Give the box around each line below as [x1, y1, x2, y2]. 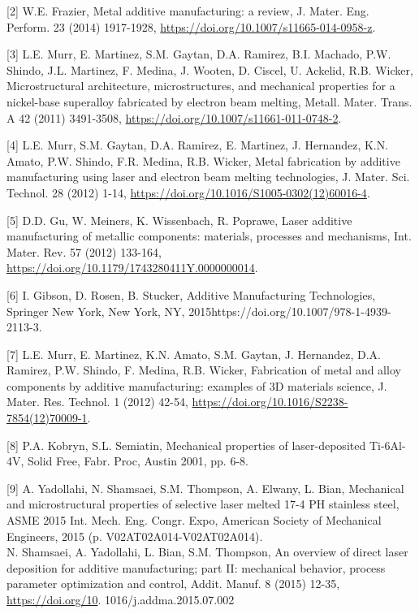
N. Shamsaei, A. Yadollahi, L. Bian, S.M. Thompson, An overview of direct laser [6, 543, 408, 560]
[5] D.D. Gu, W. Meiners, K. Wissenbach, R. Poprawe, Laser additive [6, 211, 352, 228]
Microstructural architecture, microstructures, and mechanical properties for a [6, 77, 395, 94]
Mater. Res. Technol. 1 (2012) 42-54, [6, 393, 188, 410]
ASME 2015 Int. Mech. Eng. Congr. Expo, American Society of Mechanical [6, 512, 382, 529]
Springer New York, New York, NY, [6, 302, 185, 319]
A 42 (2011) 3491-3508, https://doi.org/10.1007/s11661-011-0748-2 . [6, 109, 342, 126]
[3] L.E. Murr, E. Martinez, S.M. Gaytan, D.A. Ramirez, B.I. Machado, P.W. [6, 45, 391, 63]
